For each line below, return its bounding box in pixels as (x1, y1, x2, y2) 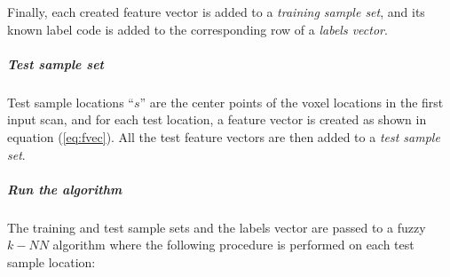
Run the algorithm (7, 179, 122, 198)
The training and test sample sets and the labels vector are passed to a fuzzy (7, 218, 426, 236)
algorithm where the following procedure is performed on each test (52, 235, 414, 254)
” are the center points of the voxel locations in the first (139, 92, 444, 111)
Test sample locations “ (7, 92, 134, 111)
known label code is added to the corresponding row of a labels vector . (7, 20, 388, 38)
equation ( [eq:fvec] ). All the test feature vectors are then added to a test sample (7, 127, 440, 146)
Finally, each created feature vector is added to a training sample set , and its (7, 3, 425, 20)
